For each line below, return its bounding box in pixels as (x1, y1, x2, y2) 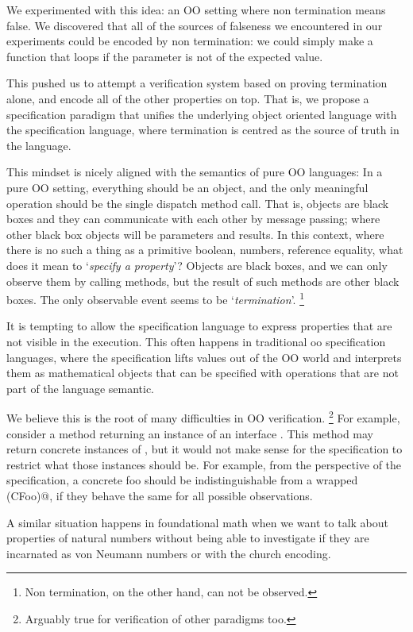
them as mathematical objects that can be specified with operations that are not (6, 364, 399, 381)
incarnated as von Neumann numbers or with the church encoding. (6, 545, 331, 561)
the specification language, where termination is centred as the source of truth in (6, 121, 399, 138)
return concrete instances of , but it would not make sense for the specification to (6, 441, 403, 457)
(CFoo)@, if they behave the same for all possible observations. (6, 487, 313, 503)
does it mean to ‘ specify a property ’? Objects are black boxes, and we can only (6, 256, 388, 273)
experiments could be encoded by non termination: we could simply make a (6, 33, 373, 49)
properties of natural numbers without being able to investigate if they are (6, 530, 369, 546)
